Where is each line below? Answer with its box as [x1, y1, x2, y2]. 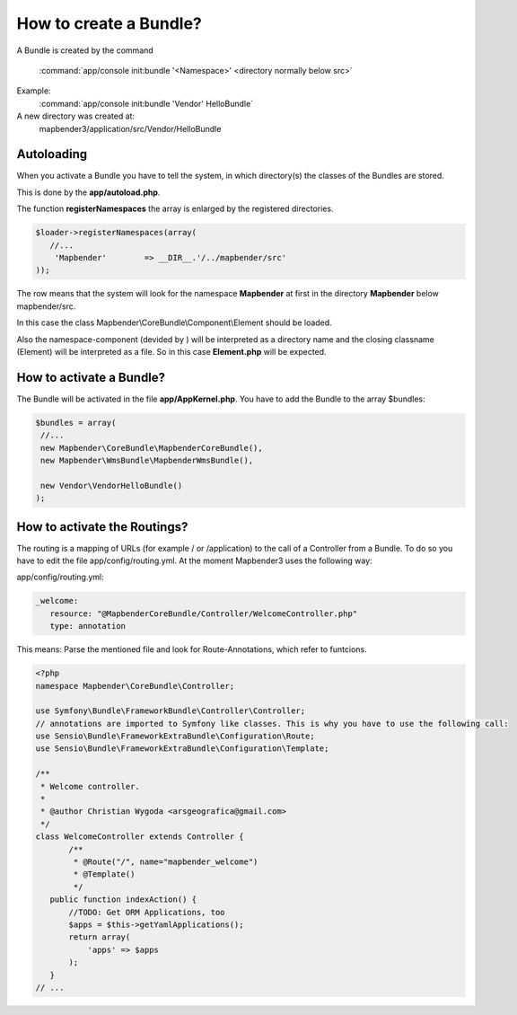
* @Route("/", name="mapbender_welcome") [73, 857, 258, 867]
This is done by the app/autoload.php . [16, 187, 161, 198]
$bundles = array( [35, 418, 117, 428]
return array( [68, 932, 131, 942]
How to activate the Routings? [16, 519, 188, 534]
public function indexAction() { [49, 895, 197, 905]
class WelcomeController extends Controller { [35, 832, 244, 842]
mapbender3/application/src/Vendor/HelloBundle [39, 123, 222, 134]
